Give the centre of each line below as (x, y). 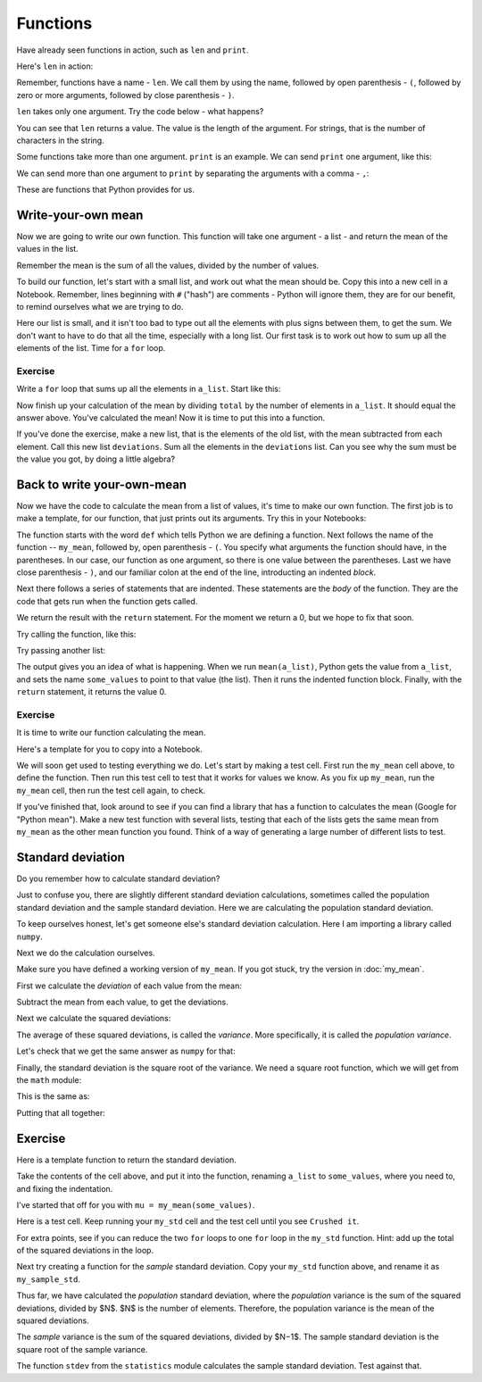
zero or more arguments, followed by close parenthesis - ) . (126, 95)
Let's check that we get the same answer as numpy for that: (126, 1051)
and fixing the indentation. (65, 1188)
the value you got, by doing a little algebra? (96, 459)
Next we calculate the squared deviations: (94, 1019)
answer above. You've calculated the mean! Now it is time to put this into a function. (171, 418)
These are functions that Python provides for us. (106, 190)
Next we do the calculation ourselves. (86, 953)
